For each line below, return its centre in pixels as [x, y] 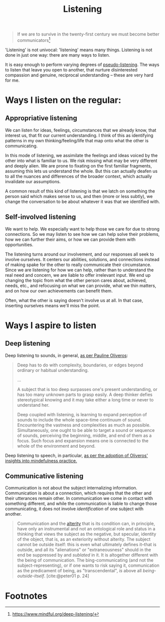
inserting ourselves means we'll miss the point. [53, 305]
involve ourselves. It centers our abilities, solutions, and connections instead [82, 259]
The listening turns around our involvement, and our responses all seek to [80, 254]
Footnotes [26, 596]
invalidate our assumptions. [33, 181]
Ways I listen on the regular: [63, 100]
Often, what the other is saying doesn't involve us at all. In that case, [74, 300]
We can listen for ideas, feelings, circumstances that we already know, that [81, 130]
